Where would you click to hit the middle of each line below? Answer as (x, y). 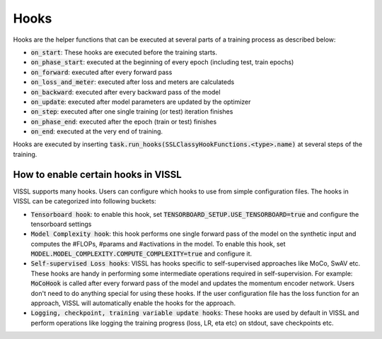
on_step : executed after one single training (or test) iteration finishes (132, 112)
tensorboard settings (61, 224)
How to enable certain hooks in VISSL (97, 174)
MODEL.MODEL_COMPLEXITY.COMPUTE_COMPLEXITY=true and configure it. (141, 254)
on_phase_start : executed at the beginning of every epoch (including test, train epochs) (162, 62)
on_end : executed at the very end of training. (97, 131)
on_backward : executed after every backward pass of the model (126, 92)
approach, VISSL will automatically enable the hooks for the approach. (133, 303)
